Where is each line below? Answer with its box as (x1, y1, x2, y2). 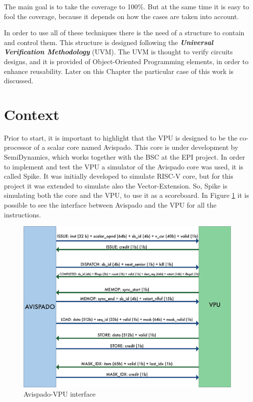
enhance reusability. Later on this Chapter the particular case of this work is (4, 66, 234, 76)
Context (4, 104, 60, 124)
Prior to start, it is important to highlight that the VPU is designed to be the (4, 132, 237, 142)
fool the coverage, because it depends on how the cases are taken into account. (4, 11, 239, 21)
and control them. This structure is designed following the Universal (4, 37, 213, 47)
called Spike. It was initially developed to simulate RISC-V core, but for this (4, 171, 233, 181)
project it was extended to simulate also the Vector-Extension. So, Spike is (4, 180, 228, 190)
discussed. (4, 75, 34, 86)
